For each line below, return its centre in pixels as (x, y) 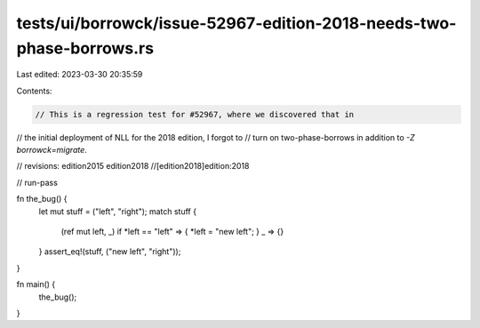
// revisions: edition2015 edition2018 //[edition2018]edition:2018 (133, 166)
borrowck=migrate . (52, 150)
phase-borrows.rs (85, 48)
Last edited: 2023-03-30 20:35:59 (80, 75)
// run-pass (37, 182)
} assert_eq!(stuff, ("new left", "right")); (110, 252)
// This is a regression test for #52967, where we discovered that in (195, 114)
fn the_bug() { (42, 199)
